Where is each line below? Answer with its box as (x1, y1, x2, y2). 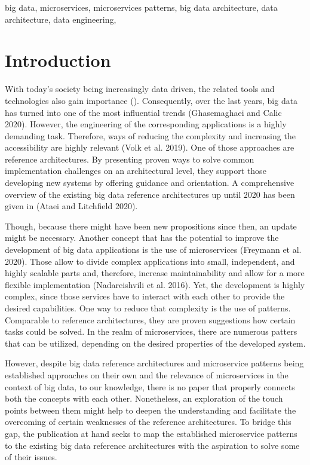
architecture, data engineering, (5, 13, 116, 25)
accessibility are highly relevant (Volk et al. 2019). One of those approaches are (5, 141, 294, 154)
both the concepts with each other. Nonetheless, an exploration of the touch (5, 392, 283, 405)
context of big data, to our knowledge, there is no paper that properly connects (5, 380, 295, 393)
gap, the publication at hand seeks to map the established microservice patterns (5, 427, 297, 439)
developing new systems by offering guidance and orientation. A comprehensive (5, 176, 294, 189)
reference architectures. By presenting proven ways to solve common (5, 152, 254, 165)
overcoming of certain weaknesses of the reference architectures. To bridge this (5, 415, 291, 428)
